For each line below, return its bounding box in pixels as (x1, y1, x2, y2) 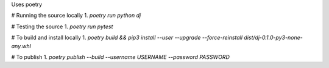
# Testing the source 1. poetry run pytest (11, 23, 113, 30)
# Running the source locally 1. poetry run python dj (11, 12, 141, 19)
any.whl (11, 42, 32, 49)
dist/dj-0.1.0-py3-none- (244, 34, 303, 42)
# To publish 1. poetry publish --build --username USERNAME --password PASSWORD (11, 53, 230, 60)
